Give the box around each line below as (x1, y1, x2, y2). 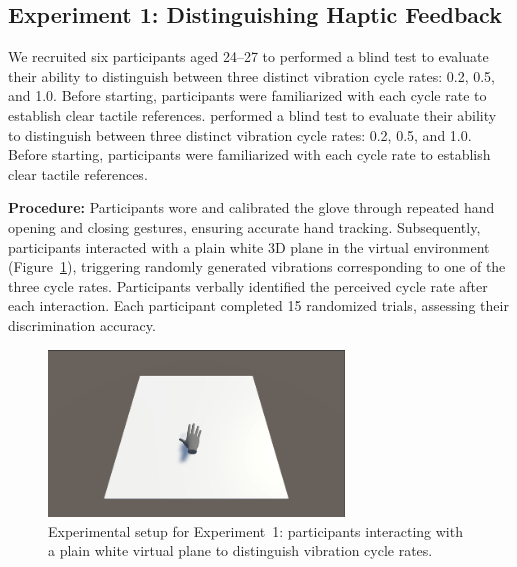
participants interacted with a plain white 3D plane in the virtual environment (8, 236, 490, 257)
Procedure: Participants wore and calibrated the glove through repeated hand (8, 197, 495, 218)
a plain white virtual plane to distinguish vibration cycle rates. (48, 540, 433, 561)
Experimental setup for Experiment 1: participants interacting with (48, 520, 463, 541)
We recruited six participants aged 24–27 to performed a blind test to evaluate (8, 46, 489, 67)
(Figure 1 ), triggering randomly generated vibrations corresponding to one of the (8, 256, 506, 277)
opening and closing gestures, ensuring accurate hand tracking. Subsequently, (8, 216, 481, 237)
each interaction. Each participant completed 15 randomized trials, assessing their (8, 295, 509, 316)
